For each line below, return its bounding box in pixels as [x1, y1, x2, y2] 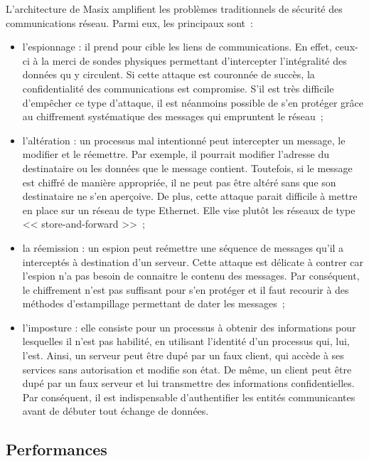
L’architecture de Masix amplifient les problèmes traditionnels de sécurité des [6, 1, 343, 16]
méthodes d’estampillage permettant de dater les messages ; [22, 296, 285, 311]
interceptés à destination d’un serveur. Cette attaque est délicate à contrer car [22, 254, 364, 269]
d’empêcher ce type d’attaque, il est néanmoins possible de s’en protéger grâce [22, 95, 364, 110]
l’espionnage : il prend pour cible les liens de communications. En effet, [22, 39, 332, 54]
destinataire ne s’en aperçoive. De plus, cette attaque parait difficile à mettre [22, 189, 358, 203]
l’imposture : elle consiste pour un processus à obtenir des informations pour [22, 319, 356, 334]
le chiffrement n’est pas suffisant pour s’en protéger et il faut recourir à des [22, 282, 349, 297]
